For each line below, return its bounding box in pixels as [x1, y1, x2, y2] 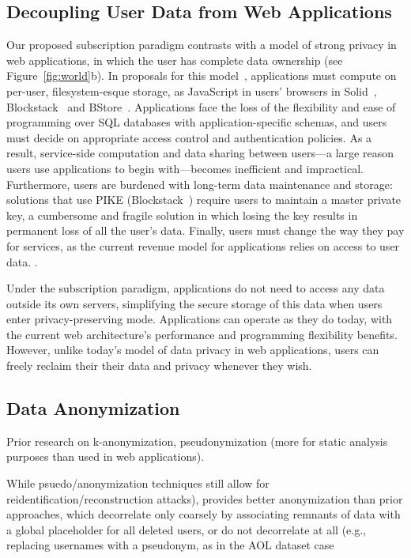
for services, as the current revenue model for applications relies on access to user [6, 237, 400, 254]
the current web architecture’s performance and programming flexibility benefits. [6, 326, 398, 342]
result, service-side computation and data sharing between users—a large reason [6, 145, 394, 161]
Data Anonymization [6, 396, 180, 420]
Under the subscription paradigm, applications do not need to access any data [6, 280, 385, 296]
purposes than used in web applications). [6, 448, 205, 465]
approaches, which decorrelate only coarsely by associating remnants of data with [6, 506, 401, 522]
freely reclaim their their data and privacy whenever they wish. [6, 357, 312, 374]
